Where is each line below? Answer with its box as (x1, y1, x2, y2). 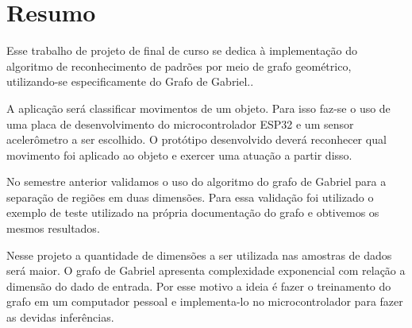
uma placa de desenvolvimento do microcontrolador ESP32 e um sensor (6, 115, 354, 132)
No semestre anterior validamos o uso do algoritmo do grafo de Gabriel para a (6, 173, 387, 190)
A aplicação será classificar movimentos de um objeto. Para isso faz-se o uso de (6, 99, 391, 116)
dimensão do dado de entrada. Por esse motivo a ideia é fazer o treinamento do (6, 277, 391, 294)
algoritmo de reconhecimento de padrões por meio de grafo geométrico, (6, 57, 352, 74)
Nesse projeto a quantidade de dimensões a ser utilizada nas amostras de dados (6, 246, 392, 263)
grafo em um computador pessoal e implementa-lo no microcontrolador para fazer (6, 293, 403, 310)
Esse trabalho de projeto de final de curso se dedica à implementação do (6, 42, 357, 59)
